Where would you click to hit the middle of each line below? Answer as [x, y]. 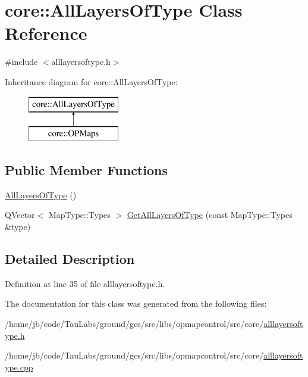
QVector [20, 215]
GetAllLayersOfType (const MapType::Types [210, 215]
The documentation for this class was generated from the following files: [136, 303]
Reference [46, 33]
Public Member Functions [86, 170]
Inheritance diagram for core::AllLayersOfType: [91, 81]
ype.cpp [19, 367]
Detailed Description [70, 259]
